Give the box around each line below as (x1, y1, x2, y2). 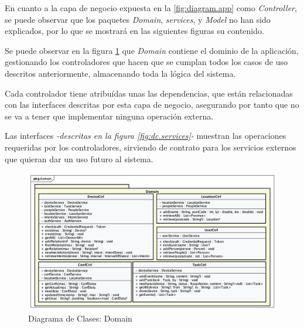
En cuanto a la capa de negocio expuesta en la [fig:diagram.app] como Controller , (5, 2, 297, 13)
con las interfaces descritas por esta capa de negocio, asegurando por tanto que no (5, 98, 299, 111)
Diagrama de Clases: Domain (28, 312, 132, 324)
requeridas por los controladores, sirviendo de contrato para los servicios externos (5, 141, 296, 153)
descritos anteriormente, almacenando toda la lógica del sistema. (5, 67, 236, 79)
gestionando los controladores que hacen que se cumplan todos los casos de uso (5, 56, 288, 68)
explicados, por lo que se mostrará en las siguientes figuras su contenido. (5, 25, 264, 37)
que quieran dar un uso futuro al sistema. (5, 152, 153, 165)
